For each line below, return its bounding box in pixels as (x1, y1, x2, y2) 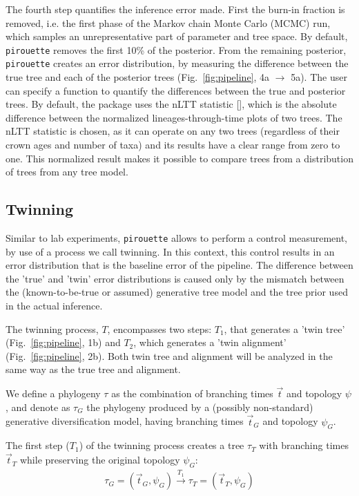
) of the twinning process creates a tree (79, 438, 244, 452)
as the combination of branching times (111, 386, 273, 401)
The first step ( (6, 438, 70, 452)
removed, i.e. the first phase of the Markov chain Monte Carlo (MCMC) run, (6, 15, 331, 30)
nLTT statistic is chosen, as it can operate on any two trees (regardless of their (6, 124, 340, 138)
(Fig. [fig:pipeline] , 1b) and (6, 335, 121, 350)
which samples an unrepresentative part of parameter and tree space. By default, (6, 29, 348, 44)
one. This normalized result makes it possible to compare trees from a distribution (6, 151, 353, 165)
